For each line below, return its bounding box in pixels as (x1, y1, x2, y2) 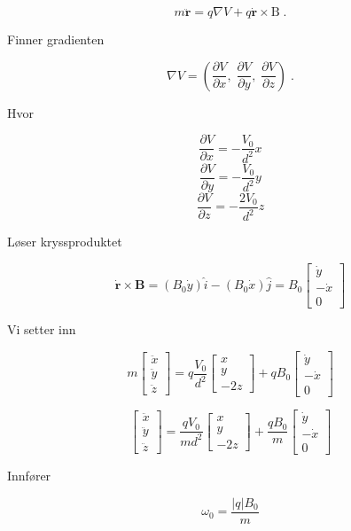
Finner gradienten (7, 30, 105, 49)
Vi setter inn (7, 320, 76, 339)
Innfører (7, 466, 51, 485)
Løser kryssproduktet (7, 232, 122, 251)
